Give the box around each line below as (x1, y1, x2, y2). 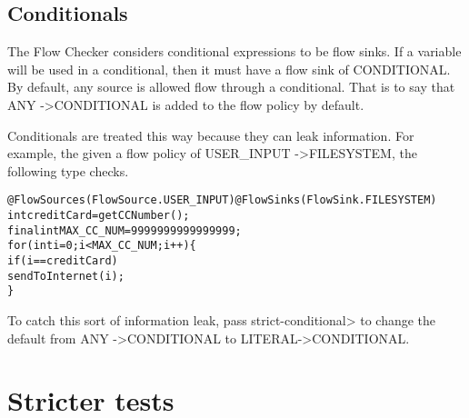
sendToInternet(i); (7, 269, 125, 283)
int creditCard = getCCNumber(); (7, 209, 190, 223)
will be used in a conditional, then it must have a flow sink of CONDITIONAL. (7, 59, 451, 78)
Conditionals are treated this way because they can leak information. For (7, 125, 414, 144)
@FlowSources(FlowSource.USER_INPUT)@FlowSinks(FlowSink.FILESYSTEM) (7, 194, 437, 207)
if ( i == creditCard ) (7, 254, 118, 267)
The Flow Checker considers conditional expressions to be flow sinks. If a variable (7, 42, 462, 61)
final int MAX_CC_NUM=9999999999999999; (7, 224, 242, 237)
